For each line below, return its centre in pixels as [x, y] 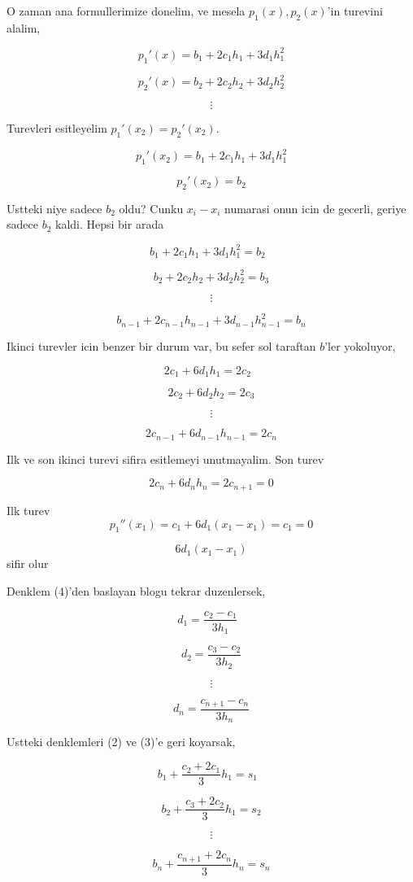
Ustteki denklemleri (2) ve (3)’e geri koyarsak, [121, 742]
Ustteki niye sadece [54, 208]
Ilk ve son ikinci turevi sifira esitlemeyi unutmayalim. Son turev [165, 458]
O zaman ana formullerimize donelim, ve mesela [126, 11]
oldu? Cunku [151, 208]
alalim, [24, 27]
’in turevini [355, 11]
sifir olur [28, 563]
